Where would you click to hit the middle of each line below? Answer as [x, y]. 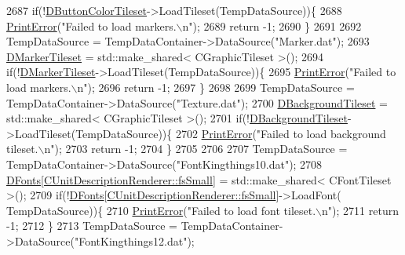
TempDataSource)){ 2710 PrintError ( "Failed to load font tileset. [161, 210]
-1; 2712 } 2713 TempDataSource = [92, 226]
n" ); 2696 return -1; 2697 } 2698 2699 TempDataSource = [216, 87]
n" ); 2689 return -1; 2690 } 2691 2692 [272, 25]
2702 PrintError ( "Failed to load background [281, 133]
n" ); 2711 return [360, 210]
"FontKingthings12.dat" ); [134, 240]
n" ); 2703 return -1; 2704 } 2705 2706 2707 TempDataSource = [196, 149]
